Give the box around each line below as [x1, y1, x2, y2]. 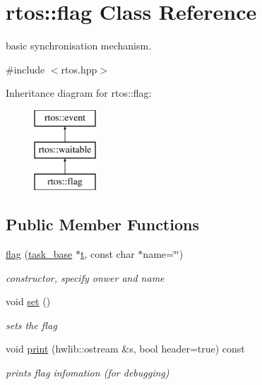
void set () [6, 294, 51, 309]
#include [6, 61, 45, 76]
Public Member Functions [6, 213, 199, 235]
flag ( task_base [6, 247, 73, 261]
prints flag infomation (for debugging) [6, 365, 169, 380]
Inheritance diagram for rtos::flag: [6, 85, 152, 100]
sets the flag [6, 317, 57, 332]
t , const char [80, 247, 135, 261]
